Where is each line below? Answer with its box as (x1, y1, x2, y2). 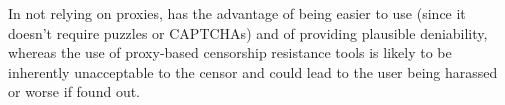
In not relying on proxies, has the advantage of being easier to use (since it (8, 3, 466, 23)
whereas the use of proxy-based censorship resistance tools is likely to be (8, 42, 452, 63)
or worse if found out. (8, 81, 141, 102)
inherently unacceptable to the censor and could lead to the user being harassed (8, 61, 498, 82)
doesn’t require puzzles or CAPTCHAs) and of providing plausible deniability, (8, 22, 488, 43)
